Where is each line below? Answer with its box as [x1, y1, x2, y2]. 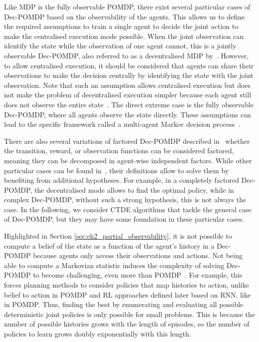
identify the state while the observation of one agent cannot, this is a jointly [4, 40, 237, 51]
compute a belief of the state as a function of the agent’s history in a [4, 240, 215, 251]
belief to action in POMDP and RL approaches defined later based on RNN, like [4, 289, 251, 300]
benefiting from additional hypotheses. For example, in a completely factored [4, 175, 240, 185]
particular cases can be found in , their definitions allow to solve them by [4, 165, 229, 175]
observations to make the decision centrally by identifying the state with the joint [4, 70, 254, 80]
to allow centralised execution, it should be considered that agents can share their [4, 60, 254, 70]
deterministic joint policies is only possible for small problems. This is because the [4, 309, 255, 319]
